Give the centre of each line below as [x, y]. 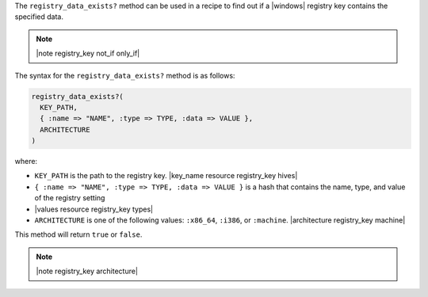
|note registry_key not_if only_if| [88, 53]
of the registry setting [70, 198]
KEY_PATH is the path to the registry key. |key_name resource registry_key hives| [166, 176]
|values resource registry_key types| [94, 209]
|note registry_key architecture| [87, 271]
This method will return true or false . [78, 234]
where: [26, 162]
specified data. [39, 17]
